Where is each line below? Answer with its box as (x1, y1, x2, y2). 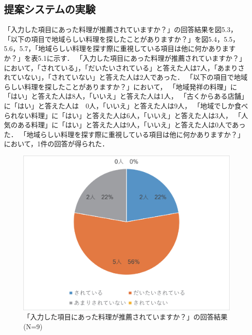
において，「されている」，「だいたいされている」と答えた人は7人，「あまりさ (4, 62, 245, 72)
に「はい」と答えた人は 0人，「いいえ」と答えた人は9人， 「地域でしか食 (4, 100, 241, 110)
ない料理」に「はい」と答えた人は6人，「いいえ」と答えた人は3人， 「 (17, 110, 241, 120)
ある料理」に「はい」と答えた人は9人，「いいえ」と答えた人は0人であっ (17, 120, 246, 130)
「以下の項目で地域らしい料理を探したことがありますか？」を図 (4, 34, 208, 44)
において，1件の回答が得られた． (4, 139, 109, 149)
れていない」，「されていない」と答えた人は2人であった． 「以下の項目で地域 (4, 72, 248, 82)
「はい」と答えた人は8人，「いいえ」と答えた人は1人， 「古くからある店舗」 (4, 91, 248, 101)
